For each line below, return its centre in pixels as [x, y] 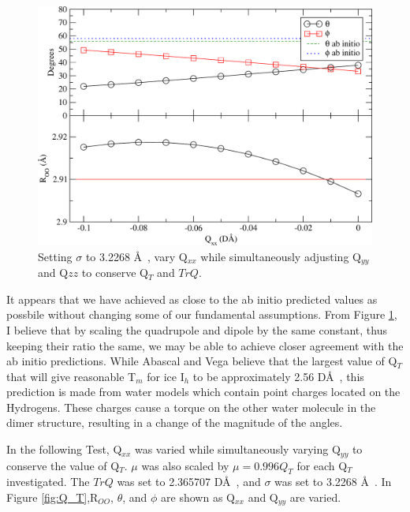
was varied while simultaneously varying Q [237, 449]
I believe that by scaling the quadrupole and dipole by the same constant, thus [197, 329]
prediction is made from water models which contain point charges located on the [203, 392]
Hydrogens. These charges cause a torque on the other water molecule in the [191, 407]
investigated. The [48, 482]
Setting [55, 256]
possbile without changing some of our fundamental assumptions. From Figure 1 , [202, 314]
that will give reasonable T [71, 376]
